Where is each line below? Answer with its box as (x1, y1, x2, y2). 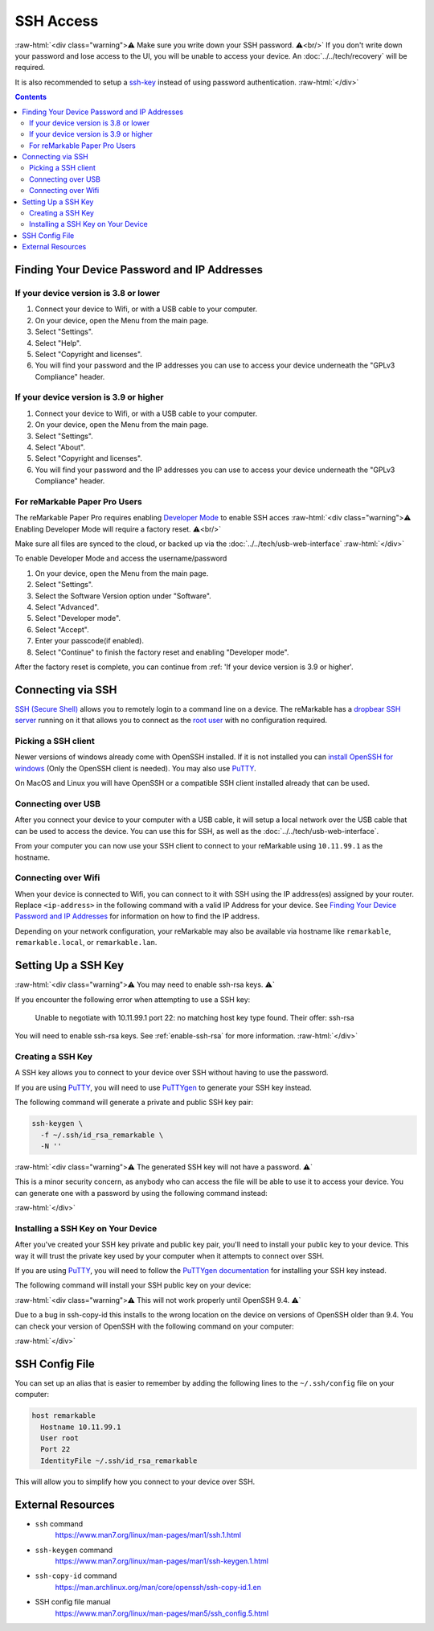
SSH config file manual (35, 1597, 112, 1607)
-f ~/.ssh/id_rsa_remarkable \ (40, 1130, 164, 1140)
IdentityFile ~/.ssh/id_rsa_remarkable (40, 1456, 198, 1465)
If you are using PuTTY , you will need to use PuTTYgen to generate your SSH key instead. (14, 1083, 313, 1092)
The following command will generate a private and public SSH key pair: (14, 1098, 253, 1107)
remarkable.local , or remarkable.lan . (14, 938, 158, 947)
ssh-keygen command (35, 1545, 113, 1555)
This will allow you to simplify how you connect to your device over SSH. (14, 1477, 256, 1486)
